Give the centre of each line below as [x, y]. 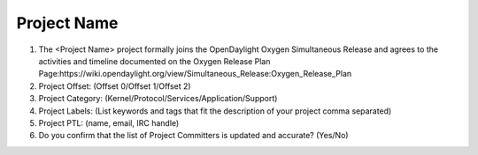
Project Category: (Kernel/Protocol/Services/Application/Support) [158, 99]
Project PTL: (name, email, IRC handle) [109, 122]
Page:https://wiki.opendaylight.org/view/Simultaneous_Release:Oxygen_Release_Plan [195, 74]
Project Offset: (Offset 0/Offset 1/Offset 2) [115, 86]
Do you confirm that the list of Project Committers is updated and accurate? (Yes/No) [193, 136]
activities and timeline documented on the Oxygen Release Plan [154, 61]
